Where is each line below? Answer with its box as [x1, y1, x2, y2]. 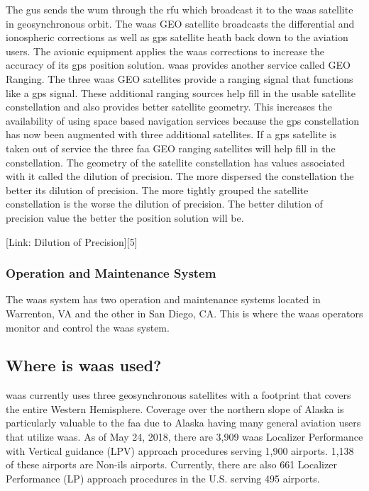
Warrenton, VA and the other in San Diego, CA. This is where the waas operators [6, 305, 363, 320]
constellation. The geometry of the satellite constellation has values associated [6, 154, 346, 169]
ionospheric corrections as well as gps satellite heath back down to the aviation [6, 30, 348, 45]
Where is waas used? [6, 354, 162, 376]
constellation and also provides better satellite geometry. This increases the [6, 99, 332, 114]
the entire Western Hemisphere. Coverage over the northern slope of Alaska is [6, 401, 344, 416]
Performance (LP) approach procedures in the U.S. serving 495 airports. [6, 470, 320, 485]
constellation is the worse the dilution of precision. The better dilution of [6, 196, 323, 211]
